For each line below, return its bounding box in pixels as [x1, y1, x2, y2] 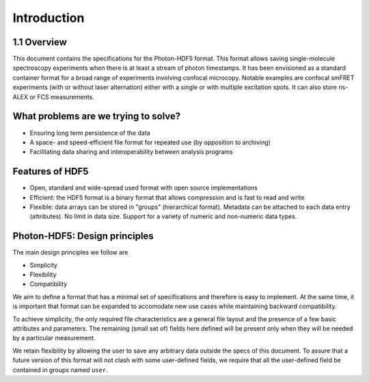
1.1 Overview [12, 36, 68, 48]
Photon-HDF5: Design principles [12, 230, 154, 242]
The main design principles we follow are [12, 249, 128, 257]
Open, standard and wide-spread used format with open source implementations [29, 183, 258, 192]
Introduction [12, 10, 85, 25]
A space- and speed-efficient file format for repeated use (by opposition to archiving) [29, 138, 271, 147]
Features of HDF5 [12, 166, 89, 177]
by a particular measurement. [12, 334, 96, 342]
